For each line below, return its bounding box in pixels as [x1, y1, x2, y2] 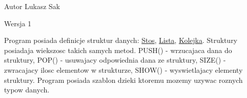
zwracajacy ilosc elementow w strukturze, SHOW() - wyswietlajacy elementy [4, 64, 243, 75]
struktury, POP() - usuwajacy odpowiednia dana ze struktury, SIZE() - [4, 55, 226, 65]
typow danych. [4, 84, 50, 95]
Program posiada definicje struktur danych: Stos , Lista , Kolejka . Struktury [4, 35, 237, 45]
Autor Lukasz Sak [4, 1, 60, 11]
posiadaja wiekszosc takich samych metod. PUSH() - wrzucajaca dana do [4, 44, 232, 55]
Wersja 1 [4, 18, 32, 28]
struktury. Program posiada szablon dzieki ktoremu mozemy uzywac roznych [4, 74, 243, 85]
